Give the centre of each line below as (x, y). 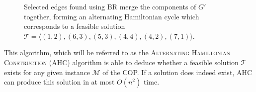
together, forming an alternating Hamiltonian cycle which (112, 16)
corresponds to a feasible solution (75, 26)
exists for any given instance (47, 72)
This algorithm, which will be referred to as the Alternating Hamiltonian (117, 52)
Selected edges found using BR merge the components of (110, 6)
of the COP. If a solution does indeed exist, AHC (177, 72)
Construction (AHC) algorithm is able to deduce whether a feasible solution (121, 62)
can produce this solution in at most (59, 82)
